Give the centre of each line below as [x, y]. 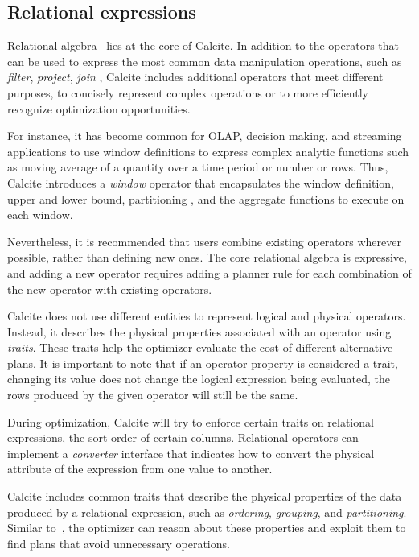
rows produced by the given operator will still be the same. [153, 395]
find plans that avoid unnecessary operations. [119, 543]
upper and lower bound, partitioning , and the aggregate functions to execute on [206, 198]
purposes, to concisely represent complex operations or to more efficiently [188, 92]
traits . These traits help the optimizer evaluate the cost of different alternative [200, 347]
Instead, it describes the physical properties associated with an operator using [199, 331]
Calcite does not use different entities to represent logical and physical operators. [207, 316]
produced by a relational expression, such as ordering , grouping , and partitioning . [207, 512]
